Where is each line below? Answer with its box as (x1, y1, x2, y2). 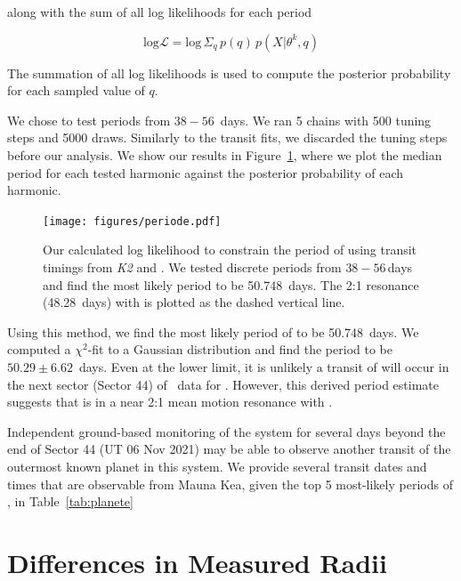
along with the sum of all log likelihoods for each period (7, 3, 312, 20)
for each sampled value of (7, 81, 145, 100)
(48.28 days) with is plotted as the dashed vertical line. (43, 293, 345, 311)
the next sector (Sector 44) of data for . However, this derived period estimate (7, 375, 439, 393)
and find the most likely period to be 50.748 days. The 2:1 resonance (43, 275, 419, 294)
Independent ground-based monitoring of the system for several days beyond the (7, 422, 446, 440)
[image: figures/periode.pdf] (43, 214, 222, 228)
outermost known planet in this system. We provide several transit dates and (7, 456, 427, 475)
